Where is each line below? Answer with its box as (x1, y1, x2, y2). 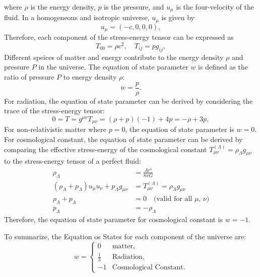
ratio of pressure (4, 72, 54, 82)
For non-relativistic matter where (4, 124, 107, 134)
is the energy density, (30, 2, 96, 12)
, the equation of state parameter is (125, 124, 234, 134)
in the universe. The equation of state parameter (38, 61, 188, 72)
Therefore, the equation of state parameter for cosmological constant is (4, 214, 223, 225)
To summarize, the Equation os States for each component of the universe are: (4, 231, 246, 241)
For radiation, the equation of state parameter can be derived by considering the (4, 95, 253, 106)
